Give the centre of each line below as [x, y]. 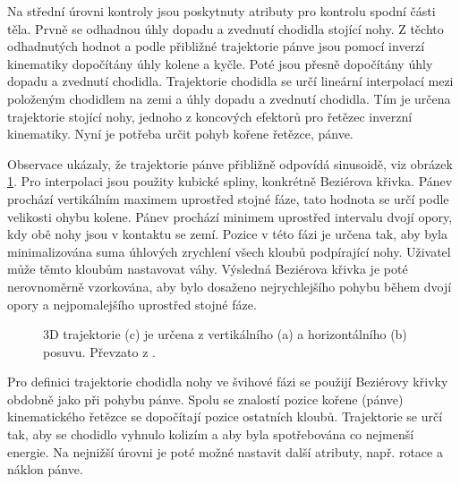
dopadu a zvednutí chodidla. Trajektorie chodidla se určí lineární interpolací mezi [230, 81]
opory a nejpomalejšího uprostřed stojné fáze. [132, 304]
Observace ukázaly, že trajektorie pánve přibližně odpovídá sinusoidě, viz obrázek [230, 163]
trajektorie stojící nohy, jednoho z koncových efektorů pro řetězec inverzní [210, 116]
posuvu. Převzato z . [99, 351]
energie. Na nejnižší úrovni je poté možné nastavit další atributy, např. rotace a [225, 451]
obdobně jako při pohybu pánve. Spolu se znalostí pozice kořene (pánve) [205, 399]
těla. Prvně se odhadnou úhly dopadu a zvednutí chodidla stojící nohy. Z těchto [226, 28]
